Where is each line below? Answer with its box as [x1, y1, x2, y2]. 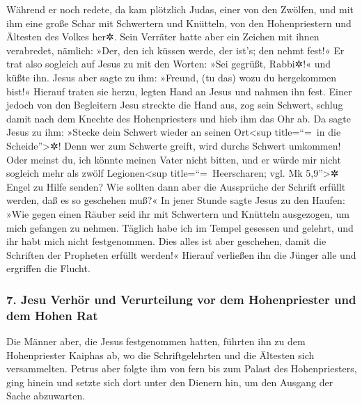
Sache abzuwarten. [6, 388, 86, 403]
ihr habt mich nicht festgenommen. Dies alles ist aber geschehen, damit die [6, 234, 326, 248]
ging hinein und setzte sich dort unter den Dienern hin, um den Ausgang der [6, 374, 333, 389]
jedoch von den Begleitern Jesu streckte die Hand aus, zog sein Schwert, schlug [6, 97, 343, 112]
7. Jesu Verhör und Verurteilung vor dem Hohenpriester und [6, 290, 356, 308]
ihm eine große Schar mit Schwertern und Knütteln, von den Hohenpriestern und [6, 15, 352, 30]
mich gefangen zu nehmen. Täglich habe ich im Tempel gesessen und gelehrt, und [6, 220, 354, 235]
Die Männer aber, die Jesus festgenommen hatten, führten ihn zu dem [6, 334, 306, 349]
